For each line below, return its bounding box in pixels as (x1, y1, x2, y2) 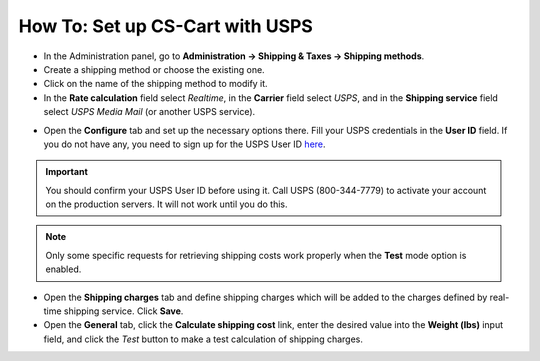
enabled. (45, 263, 82, 275)
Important (45, 166, 89, 178)
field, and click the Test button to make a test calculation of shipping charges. (43, 333, 364, 345)
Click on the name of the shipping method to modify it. (43, 78, 269, 90)
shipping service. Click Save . (63, 305, 184, 317)
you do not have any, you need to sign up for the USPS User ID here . (43, 138, 326, 150)
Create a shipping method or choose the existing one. (43, 63, 265, 75)
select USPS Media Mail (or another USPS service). (43, 106, 256, 118)
